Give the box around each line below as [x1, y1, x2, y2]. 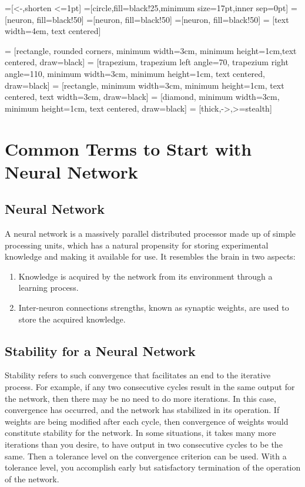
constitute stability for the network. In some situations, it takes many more [5, 426, 276, 439]
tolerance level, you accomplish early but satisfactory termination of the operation [5, 461, 301, 473]
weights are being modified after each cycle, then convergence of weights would [5, 415, 289, 427]
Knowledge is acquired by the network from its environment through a [18, 270, 273, 282]
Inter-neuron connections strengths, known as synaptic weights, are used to [18, 301, 289, 314]
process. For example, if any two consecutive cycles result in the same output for [5, 381, 295, 393]
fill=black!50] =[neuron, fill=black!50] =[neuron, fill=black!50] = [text [36, 13, 289, 25]
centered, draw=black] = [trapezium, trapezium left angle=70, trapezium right [5, 56, 289, 68]
